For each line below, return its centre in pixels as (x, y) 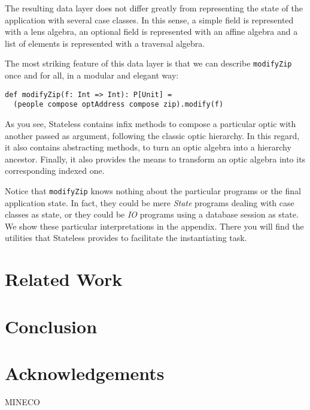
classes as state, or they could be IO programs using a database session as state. (152, 214)
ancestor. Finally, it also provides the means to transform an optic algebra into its (155, 159)
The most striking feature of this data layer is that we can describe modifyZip (148, 63)
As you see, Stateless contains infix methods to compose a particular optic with (151, 123)
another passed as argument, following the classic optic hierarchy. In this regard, (152, 135)
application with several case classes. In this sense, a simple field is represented (149, 19)
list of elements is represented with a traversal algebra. (105, 43)
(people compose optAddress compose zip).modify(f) (118, 105)
